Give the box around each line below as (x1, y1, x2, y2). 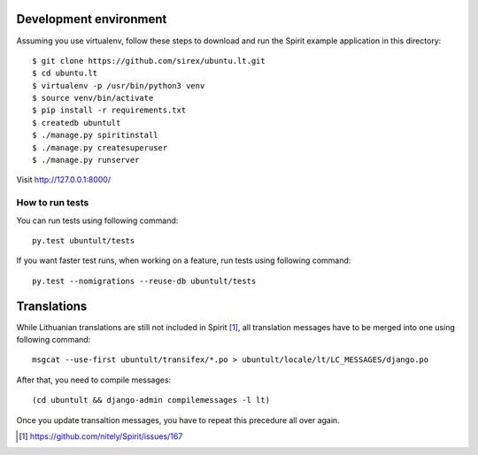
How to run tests (16, 197, 89, 209)
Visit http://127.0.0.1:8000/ (16, 174, 111, 185)
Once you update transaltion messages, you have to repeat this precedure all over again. (16, 414, 340, 425)
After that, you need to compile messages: (16, 374, 172, 385)
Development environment (16, 12, 167, 27)
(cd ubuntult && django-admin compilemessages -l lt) (32, 395, 270, 405)
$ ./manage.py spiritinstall (32, 130, 158, 141)
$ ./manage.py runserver (32, 155, 140, 166)
